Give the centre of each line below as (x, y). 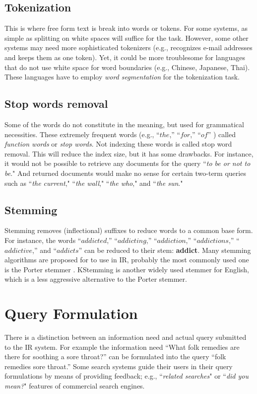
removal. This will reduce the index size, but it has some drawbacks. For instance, (129, 153)
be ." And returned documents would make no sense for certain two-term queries (125, 173)
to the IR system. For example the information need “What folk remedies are (122, 347)
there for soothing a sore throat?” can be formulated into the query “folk (115, 356)
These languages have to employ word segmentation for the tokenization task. (122, 77)
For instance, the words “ (43, 240)
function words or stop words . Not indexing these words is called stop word (118, 144)
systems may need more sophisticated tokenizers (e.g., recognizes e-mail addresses (128, 47)
